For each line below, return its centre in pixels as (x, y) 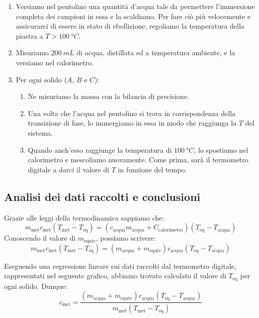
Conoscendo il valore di (40, 238)
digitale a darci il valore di (69, 169)
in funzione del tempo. (152, 169)
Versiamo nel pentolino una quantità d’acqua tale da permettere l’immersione (135, 6)
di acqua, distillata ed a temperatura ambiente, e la (156, 52)
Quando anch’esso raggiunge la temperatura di (100, 149)
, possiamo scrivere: (126, 238)
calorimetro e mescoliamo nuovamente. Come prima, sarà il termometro (138, 160)
